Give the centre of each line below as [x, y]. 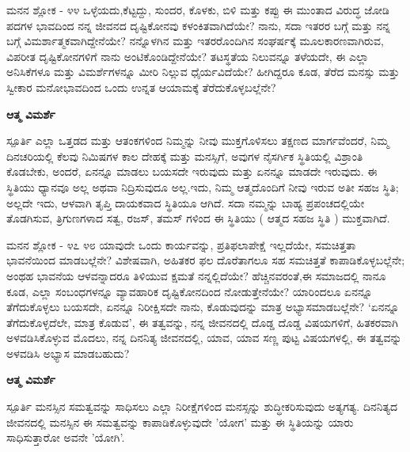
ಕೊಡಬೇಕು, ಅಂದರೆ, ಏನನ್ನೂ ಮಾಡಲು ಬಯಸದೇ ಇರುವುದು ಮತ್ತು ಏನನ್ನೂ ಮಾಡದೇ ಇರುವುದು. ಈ [192, 171]
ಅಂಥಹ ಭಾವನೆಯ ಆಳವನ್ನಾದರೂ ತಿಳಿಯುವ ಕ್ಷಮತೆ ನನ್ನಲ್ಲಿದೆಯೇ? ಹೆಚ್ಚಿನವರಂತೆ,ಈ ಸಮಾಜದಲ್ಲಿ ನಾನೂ [196, 275]
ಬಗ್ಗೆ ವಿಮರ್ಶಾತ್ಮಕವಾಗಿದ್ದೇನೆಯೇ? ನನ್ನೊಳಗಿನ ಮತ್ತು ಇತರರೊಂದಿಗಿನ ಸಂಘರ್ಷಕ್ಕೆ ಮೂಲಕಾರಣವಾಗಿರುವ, [195, 41]
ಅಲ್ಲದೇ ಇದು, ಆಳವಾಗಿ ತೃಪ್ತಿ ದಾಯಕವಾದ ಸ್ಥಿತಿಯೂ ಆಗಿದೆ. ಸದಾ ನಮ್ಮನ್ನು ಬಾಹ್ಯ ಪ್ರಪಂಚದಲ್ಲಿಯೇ [186, 202]
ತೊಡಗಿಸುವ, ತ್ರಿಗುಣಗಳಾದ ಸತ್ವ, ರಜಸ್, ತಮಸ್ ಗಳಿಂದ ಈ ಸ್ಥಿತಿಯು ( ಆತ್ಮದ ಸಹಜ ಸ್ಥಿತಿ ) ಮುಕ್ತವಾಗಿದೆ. [198, 218]
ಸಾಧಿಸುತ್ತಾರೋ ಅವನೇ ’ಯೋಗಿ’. [66, 437]
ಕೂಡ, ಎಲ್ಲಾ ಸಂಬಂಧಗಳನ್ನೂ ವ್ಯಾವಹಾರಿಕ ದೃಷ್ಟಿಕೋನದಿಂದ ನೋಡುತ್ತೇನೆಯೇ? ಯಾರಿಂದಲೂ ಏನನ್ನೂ [190, 291]
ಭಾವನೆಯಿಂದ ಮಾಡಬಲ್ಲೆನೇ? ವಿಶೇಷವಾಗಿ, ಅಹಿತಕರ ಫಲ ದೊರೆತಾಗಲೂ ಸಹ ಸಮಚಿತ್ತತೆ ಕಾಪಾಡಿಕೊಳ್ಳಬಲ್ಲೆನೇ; [206, 260]
